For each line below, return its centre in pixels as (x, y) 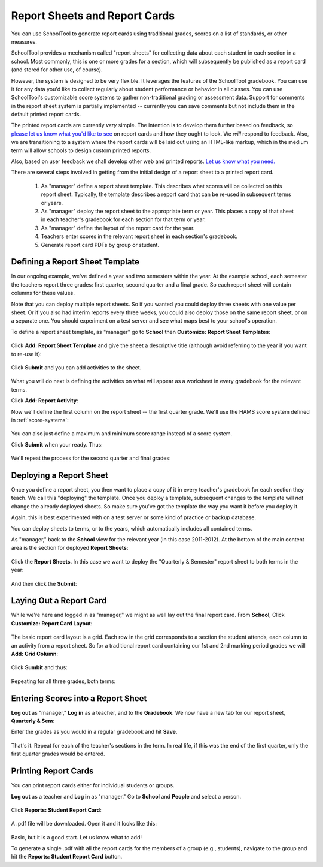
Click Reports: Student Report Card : (56, 810)
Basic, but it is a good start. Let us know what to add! (77, 837)
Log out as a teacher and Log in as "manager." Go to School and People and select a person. (126, 796)
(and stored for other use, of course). (57, 70)
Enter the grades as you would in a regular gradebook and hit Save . (94, 732)
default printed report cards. (46, 115)
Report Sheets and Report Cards (93, 16)
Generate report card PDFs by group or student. (100, 245)
